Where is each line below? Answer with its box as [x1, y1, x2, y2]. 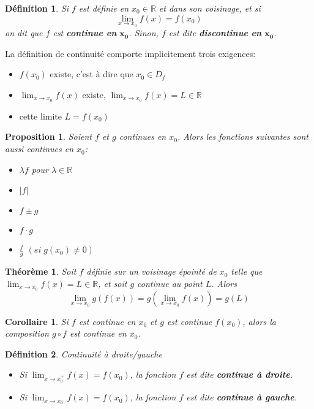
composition [5, 327, 49, 340]
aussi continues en [5, 142, 73, 155]
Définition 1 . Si [5, 2, 69, 14]
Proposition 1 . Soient [5, 130, 92, 143]
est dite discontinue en [168, 26, 262, 39]
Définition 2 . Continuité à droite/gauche [5, 347, 162, 360]
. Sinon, [129, 26, 159, 39]
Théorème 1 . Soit [5, 265, 77, 278]
